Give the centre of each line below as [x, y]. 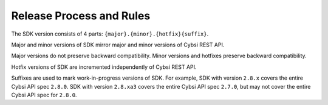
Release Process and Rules [81, 16]
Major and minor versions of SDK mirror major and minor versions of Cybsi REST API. [118, 45]
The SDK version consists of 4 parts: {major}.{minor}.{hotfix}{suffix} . [110, 34]
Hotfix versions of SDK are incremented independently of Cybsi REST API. [104, 67]
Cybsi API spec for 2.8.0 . [44, 95]
